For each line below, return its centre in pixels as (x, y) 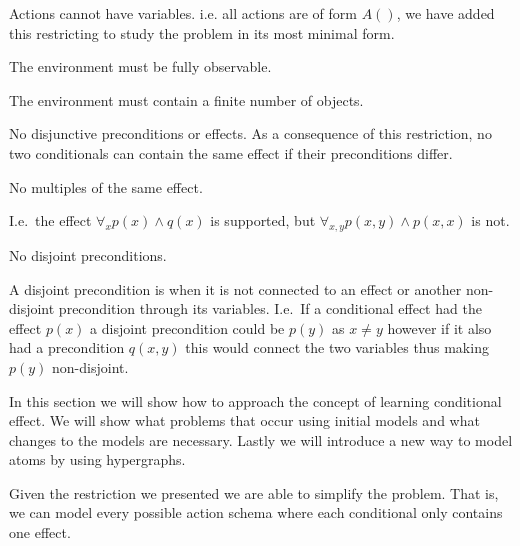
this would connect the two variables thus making (337, 347)
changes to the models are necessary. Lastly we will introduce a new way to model (261, 439)
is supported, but (263, 220)
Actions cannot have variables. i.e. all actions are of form (183, 13)
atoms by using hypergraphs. (97, 459)
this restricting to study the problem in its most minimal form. (202, 32)
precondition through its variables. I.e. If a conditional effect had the (270, 308)
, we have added (445, 13)
